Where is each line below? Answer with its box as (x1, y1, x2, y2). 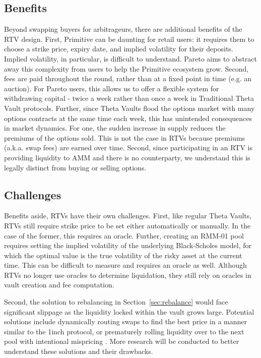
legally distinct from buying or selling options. (4, 162, 147, 172)
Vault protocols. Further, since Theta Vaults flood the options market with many (4, 102, 255, 113)
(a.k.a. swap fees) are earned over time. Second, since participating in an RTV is (4, 142, 252, 153)
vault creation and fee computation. (4, 279, 114, 290)
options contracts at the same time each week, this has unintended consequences (4, 112, 252, 123)
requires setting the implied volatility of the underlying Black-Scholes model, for (4, 240, 251, 251)
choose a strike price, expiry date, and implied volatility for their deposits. (4, 43, 233, 54)
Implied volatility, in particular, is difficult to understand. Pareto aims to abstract (4, 53, 257, 64)
